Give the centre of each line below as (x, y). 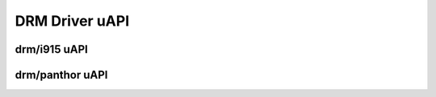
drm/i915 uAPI (51, 49)
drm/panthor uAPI (61, 75)
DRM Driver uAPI (72, 21)
